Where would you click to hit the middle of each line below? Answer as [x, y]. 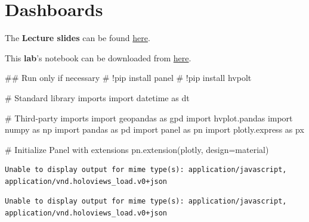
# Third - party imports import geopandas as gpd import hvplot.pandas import [149, 118]
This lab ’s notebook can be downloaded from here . [98, 57]
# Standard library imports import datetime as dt [97, 97]
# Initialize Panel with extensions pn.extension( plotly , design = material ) [137, 149]
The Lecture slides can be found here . [78, 38]
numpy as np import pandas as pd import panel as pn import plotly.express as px [154, 129]
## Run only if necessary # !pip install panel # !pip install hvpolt [128, 78]
